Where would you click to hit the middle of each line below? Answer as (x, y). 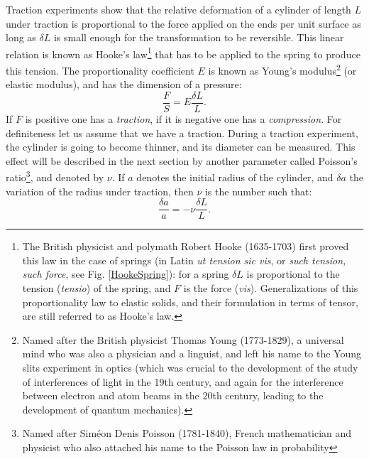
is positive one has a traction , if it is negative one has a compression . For (183, 118)
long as (21, 37)
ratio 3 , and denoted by (55, 176)
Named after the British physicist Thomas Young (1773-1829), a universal (183, 339)
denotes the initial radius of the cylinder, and (235, 177)
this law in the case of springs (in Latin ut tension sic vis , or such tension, (184, 260)
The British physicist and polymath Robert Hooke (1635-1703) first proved (186, 246)
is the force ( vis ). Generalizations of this (271, 288)
